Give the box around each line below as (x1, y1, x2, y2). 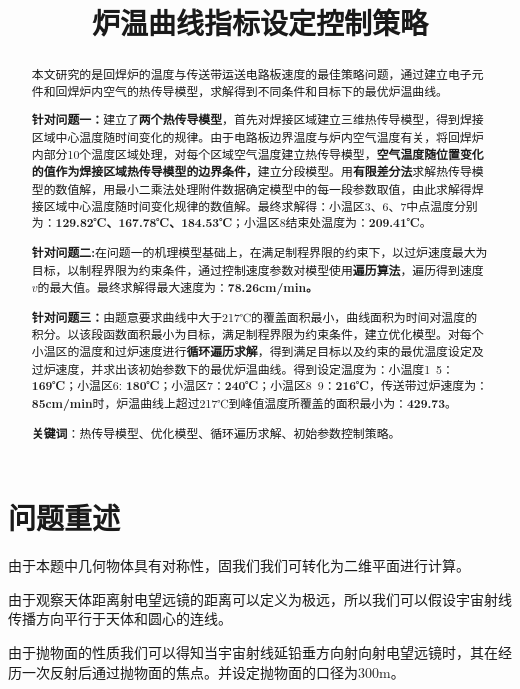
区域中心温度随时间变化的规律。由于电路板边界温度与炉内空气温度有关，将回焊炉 (31, 129, 484, 146)
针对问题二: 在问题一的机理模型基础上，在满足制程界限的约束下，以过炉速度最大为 (31, 243, 488, 261)
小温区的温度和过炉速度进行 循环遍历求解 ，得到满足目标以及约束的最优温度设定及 (31, 343, 484, 361)
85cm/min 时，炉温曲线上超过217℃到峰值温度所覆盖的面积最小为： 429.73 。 (31, 395, 457, 412)
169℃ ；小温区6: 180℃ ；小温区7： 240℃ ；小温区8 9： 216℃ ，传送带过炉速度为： (31, 377, 488, 395)
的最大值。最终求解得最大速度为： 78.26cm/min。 (37, 279, 318, 297)
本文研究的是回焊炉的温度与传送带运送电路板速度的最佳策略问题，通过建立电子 (31, 66, 472, 83)
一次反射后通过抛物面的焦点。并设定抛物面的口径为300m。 (21, 661, 405, 682)
